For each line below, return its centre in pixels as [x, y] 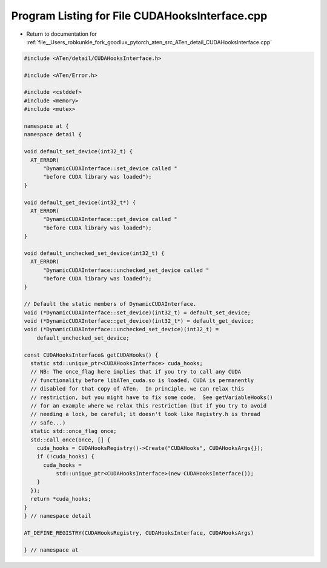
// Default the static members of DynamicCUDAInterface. [110, 304]
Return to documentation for [61, 34]
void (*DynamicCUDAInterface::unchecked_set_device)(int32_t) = [121, 329]
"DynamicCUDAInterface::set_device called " [111, 169]
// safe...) [48, 423]
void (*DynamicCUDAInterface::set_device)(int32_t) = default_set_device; [137, 312]
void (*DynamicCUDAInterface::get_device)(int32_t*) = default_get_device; [139, 321]
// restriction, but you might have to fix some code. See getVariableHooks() [152, 397]
